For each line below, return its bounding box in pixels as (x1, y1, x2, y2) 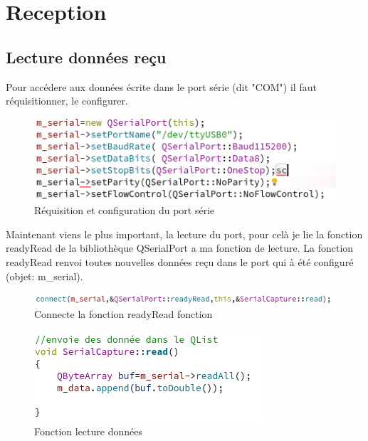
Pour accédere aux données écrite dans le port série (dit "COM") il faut (6, 79, 317, 94)
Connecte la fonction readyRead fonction (34, 306, 213, 321)
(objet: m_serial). (6, 268, 83, 283)
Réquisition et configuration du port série (34, 203, 215, 218)
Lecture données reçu (6, 46, 167, 68)
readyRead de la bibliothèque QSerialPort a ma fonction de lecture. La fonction (6, 240, 354, 255)
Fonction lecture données (34, 423, 142, 438)
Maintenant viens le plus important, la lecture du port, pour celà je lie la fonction (6, 226, 363, 241)
